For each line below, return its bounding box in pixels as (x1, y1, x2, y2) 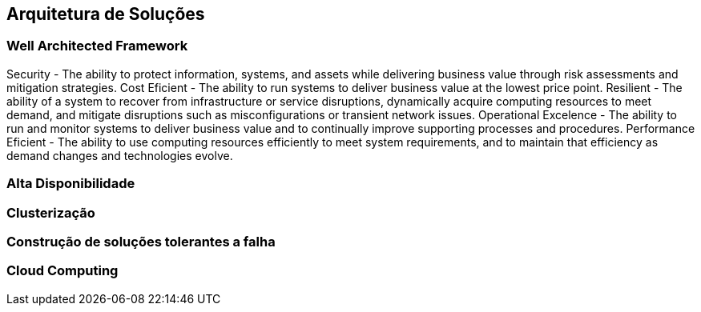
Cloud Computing (6, 262, 119, 279)
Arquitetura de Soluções (6, 4, 205, 24)
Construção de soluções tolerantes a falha (6, 233, 276, 250)
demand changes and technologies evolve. (6, 148, 233, 162)
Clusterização (6, 204, 95, 221)
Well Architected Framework (6, 38, 188, 54)
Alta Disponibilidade (6, 175, 135, 192)
